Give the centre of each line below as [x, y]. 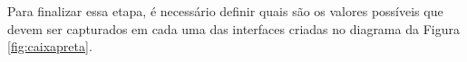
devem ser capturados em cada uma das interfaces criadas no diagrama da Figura [233, 28]
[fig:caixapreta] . [50, 46]
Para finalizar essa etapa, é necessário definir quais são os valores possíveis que [225, 11]
